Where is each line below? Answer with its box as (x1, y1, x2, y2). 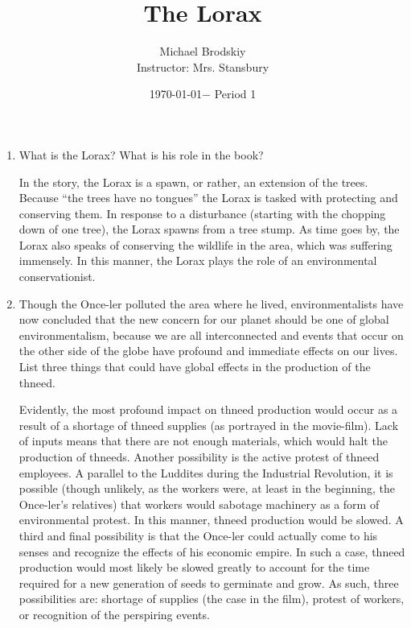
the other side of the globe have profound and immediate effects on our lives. (18, 342, 398, 359)
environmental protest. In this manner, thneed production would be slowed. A (18, 511, 404, 528)
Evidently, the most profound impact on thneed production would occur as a (18, 401, 398, 418)
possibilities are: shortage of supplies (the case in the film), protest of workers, (18, 590, 405, 607)
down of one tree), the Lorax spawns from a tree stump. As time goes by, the (18, 221, 400, 238)
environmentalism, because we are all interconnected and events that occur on (18, 326, 404, 343)
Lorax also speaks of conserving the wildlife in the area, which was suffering (18, 236, 393, 253)
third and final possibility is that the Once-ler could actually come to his (18, 527, 378, 543)
